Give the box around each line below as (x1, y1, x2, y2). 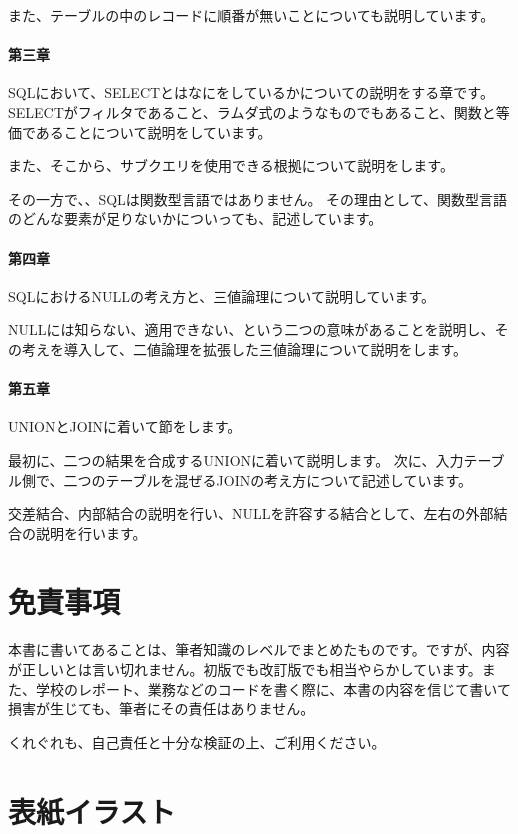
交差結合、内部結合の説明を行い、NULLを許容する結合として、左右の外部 (8, 503, 494, 524)
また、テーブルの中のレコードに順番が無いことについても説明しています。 (8, 5, 495, 25)
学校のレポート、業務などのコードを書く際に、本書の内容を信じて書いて (35, 678, 511, 699)
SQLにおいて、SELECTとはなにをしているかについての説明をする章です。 (8, 82, 494, 103)
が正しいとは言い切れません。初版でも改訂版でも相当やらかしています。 (8, 659, 482, 680)
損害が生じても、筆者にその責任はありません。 (8, 698, 315, 719)
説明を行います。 (35, 522, 147, 543)
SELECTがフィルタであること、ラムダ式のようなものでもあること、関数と (8, 101, 496, 122)
